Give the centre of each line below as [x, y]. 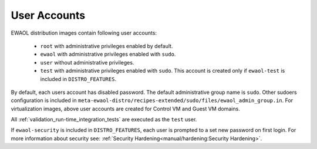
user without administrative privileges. [87, 62]
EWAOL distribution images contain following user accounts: [84, 33]
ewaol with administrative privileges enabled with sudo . [108, 54]
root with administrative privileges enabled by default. [107, 46]
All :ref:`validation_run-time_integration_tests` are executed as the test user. [104, 120]
